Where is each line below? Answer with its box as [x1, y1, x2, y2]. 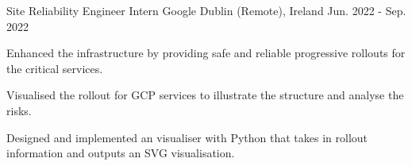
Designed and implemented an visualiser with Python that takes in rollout [6, 129, 368, 145]
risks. [6, 102, 32, 118]
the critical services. [6, 60, 103, 76]
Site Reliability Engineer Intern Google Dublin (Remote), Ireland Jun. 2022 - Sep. [6, 2, 406, 18]
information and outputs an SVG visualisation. [6, 145, 235, 161]
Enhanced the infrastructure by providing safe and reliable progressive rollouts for [6, 44, 406, 61]
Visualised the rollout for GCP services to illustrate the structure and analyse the [6, 87, 404, 103]
